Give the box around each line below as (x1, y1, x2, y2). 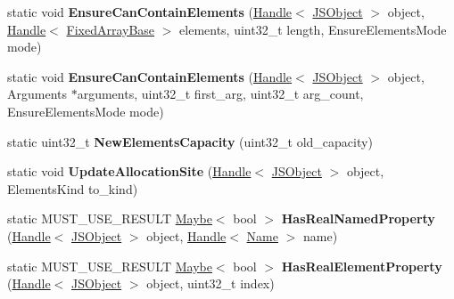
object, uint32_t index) (146, 274, 275, 293)
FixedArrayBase (66, 20, 155, 38)
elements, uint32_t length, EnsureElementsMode (179, 20, 447, 38)
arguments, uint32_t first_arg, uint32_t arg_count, (77, 85, 364, 103)
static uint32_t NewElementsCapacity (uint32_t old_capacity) (7, 132, 373, 150)
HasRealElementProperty (281, 256, 442, 275)
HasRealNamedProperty (281, 209, 435, 228)
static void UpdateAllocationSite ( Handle (7, 162, 252, 181)
